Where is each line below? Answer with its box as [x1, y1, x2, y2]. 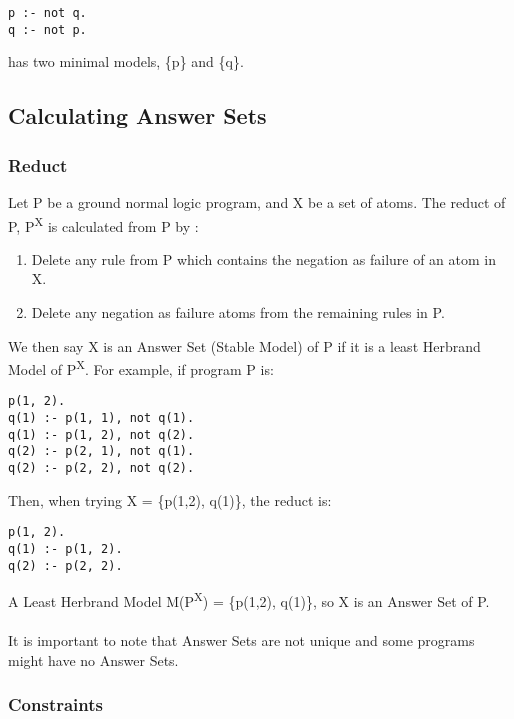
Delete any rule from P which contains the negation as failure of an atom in [31, 248, 497, 269]
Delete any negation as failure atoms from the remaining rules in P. [31, 301, 445, 322]
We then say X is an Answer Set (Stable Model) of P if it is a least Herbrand [8, 335, 481, 356]
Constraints [8, 692, 103, 717]
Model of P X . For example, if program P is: [8, 356, 274, 379]
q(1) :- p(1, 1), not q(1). [8, 411, 195, 426]
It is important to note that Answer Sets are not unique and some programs [8, 630, 475, 651]
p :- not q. [8, 6, 87, 20]
